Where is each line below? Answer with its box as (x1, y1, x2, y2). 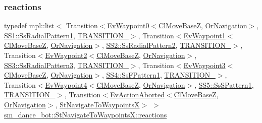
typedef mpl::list (4, 20, 55, 31)
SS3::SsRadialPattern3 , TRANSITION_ (4, 59, 129, 70)
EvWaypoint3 (183, 59, 226, 70)
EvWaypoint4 (45, 79, 87, 90)
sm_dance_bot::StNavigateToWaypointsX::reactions (4, 109, 167, 119)
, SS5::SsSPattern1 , (194, 79, 254, 90)
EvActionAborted (110, 89, 165, 100)
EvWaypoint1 (183, 30, 226, 40)
